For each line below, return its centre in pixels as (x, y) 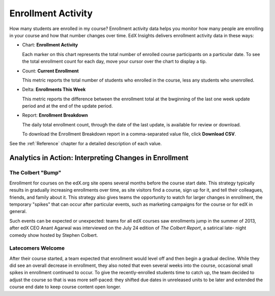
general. (18, 211)
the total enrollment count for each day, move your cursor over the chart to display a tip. (115, 62)
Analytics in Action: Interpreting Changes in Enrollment (99, 158)
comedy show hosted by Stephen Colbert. (54, 235)
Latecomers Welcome (37, 248)
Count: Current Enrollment (50, 71)
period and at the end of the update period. (67, 106)
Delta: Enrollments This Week (54, 90)
